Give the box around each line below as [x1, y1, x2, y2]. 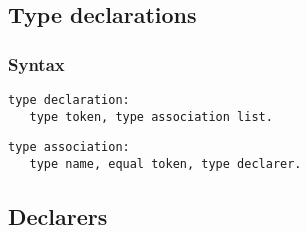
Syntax [8, 51, 65, 76]
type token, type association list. [29, 109, 273, 124]
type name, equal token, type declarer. [29, 156, 302, 171]
